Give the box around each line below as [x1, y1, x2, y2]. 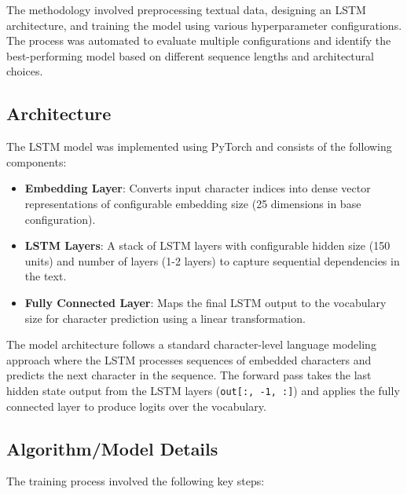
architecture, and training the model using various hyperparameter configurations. [6, 16, 402, 33]
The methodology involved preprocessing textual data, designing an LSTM [6, 2, 366, 17]
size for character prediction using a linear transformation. [24, 309, 306, 326]
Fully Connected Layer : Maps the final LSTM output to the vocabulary [24, 294, 387, 310]
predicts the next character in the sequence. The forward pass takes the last [6, 367, 372, 383]
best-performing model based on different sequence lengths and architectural [6, 47, 374, 64]
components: [6, 153, 67, 170]
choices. [6, 63, 43, 79]
